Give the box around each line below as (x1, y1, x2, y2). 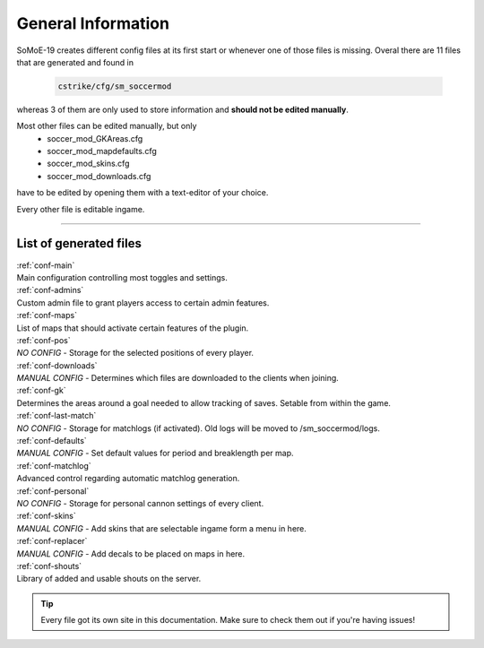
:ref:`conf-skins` (16, 511, 76, 522)
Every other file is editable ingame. (16, 203, 145, 214)
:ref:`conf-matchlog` (16, 460, 91, 471)
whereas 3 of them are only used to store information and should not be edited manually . (16, 104, 349, 115)
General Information (16, 13, 170, 33)
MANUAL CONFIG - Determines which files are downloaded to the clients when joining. (16, 373, 340, 384)
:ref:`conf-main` (16, 260, 75, 271)
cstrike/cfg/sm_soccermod (57, 81, 172, 91)
